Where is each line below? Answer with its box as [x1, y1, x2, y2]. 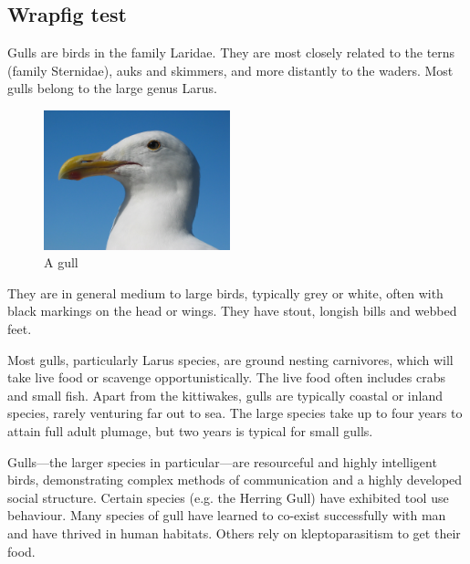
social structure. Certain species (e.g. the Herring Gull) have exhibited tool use [7, 487, 449, 507]
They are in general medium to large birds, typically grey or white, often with [7, 283, 444, 302]
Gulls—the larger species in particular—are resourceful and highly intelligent [7, 452, 437, 471]
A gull [44, 253, 78, 272]
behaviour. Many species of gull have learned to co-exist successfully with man [7, 506, 446, 525]
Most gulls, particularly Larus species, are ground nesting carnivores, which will [7, 350, 454, 369]
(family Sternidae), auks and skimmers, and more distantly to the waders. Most [7, 60, 454, 79]
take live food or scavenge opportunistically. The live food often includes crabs [7, 368, 445, 387]
